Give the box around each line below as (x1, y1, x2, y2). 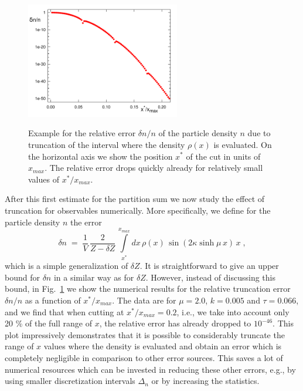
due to (247, 127, 271, 139)
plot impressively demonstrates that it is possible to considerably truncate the (5, 328, 285, 341)
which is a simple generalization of (5, 259, 128, 272)
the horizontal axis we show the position (28, 150, 173, 162)
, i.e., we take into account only (176, 305, 290, 318)
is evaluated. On (213, 138, 272, 150)
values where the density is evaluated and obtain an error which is (43, 340, 282, 352)
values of (28, 173, 59, 185)
